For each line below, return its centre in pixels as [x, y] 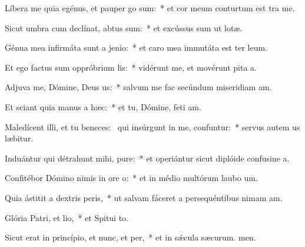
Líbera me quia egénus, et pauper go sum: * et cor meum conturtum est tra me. [150, 8]
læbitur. [19, 138]
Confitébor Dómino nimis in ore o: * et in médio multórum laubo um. [131, 178]
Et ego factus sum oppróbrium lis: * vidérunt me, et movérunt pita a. [131, 67]
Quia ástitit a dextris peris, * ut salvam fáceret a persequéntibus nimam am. [144, 197]
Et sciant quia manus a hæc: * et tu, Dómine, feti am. [103, 106]
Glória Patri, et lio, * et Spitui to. [67, 217]
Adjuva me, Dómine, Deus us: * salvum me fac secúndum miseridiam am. [138, 87]
